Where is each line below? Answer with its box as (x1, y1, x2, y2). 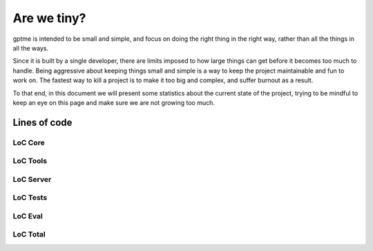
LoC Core (12, 138, 45, 147)
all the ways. (12, 44, 48, 52)
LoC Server (12, 174, 52, 184)
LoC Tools (12, 156, 48, 166)
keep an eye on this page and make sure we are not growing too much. (12, 98, 216, 106)
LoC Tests (12, 193, 48, 203)
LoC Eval (12, 211, 43, 221)
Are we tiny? (12, 10, 86, 26)
